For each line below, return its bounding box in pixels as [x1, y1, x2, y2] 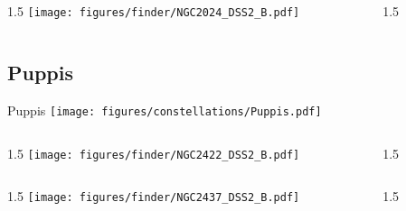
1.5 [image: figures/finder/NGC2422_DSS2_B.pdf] [7, 143, 300, 162]
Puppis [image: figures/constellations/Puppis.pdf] [7, 100, 322, 119]
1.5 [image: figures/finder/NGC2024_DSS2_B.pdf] [7, 2, 300, 20]
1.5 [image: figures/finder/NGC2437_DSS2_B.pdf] [7, 187, 300, 206]
